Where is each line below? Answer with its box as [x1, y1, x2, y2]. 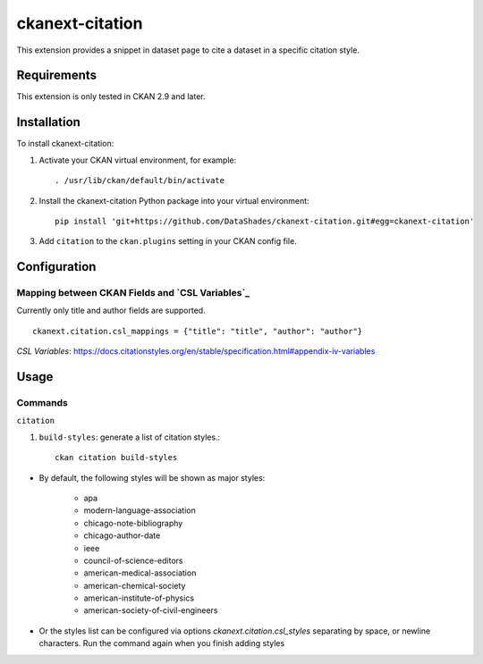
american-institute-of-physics [83, 593, 195, 603]
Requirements [16, 68, 97, 83]
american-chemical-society [83, 580, 186, 591]
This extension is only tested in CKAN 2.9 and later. [16, 91, 206, 102]
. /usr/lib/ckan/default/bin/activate [55, 175, 225, 186]
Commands [16, 397, 69, 409]
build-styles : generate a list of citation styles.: [38, 432, 221, 442]
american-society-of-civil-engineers [83, 605, 218, 616]
